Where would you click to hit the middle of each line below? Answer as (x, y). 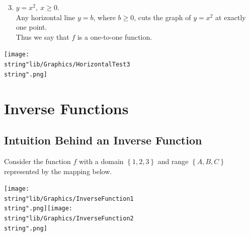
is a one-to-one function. (115, 36)
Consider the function (37, 161)
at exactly (231, 17)
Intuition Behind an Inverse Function (103, 140)
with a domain (101, 161)
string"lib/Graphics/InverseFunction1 (69, 199)
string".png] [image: (38, 209)
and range (173, 161)
